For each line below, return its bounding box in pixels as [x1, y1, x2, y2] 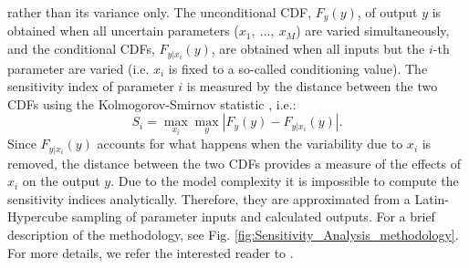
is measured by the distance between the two [186, 77, 438, 96]
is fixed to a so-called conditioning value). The [168, 58, 428, 77]
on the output [22, 171, 100, 191]
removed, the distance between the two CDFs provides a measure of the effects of [7, 153, 462, 172]
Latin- [414, 189, 450, 208]
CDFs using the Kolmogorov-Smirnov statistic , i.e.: [7, 94, 297, 113]
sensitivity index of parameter [7, 77, 174, 96]
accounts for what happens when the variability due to [97, 134, 403, 153]
